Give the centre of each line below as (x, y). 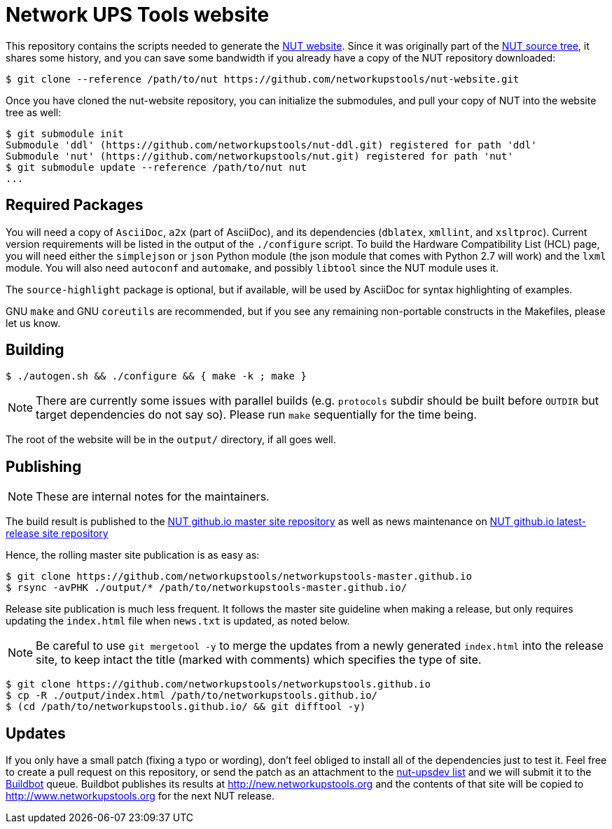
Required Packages (75, 205)
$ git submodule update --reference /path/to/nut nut (156, 167)
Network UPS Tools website (138, 15)
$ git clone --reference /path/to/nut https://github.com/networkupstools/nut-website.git (263, 79)
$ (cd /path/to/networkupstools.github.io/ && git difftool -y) (186, 707)
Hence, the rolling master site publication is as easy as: (133, 555)
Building (35, 350)
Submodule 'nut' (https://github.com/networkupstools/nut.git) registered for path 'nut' (259, 156)
